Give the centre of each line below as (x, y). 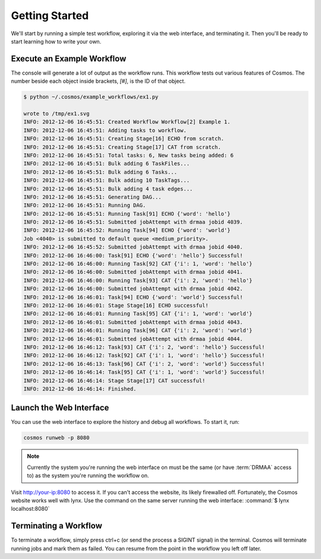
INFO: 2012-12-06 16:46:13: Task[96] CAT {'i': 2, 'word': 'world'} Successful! (144, 364)
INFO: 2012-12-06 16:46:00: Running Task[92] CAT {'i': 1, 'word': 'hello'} (138, 264)
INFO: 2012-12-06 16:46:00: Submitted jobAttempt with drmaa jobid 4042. (133, 289)
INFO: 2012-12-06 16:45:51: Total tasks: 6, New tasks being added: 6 (129, 155)
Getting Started (50, 15)
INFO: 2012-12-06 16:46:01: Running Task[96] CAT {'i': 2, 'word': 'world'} (138, 330)
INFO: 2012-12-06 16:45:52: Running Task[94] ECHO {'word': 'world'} (127, 230)
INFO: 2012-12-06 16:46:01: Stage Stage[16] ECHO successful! (116, 305)
